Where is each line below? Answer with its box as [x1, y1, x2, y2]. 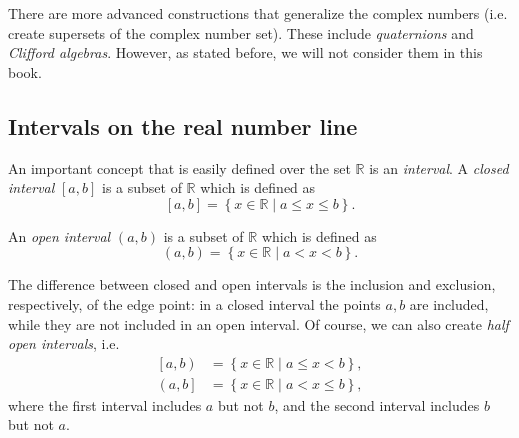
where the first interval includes [8, 394, 202, 415]
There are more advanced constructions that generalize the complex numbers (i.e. [8, 3, 508, 23]
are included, [409, 293, 489, 314]
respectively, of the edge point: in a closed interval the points [8, 293, 381, 314]
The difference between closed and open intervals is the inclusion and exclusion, [8, 274, 496, 295]
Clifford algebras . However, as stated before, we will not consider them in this [8, 42, 483, 63]
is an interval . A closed [369, 157, 509, 178]
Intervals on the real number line [8, 110, 358, 141]
